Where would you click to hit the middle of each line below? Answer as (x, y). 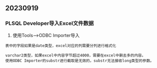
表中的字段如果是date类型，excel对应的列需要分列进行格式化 (61, 45)
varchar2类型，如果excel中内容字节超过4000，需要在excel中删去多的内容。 (75, 55)
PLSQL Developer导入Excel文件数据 (50, 23)
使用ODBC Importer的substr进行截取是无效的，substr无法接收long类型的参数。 (80, 60)
